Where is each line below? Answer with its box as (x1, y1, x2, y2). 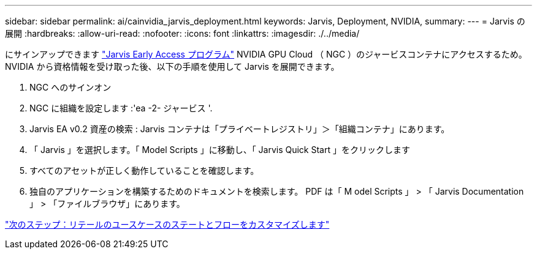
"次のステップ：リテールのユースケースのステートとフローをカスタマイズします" (5, 219, 330, 230)
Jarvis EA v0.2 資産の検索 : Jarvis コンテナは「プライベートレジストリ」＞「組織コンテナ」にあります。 (29, 124, 450, 134)
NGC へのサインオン (29, 82, 112, 92)
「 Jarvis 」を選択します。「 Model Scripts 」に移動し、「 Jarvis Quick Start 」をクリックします (29, 144, 410, 155)
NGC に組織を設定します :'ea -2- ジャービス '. (29, 103, 213, 113)
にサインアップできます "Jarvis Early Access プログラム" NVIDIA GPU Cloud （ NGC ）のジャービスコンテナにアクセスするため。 (5, 49, 527, 59)
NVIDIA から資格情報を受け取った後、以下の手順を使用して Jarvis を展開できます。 (5, 61, 340, 72)
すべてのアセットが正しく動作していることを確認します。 (29, 165, 259, 176)
